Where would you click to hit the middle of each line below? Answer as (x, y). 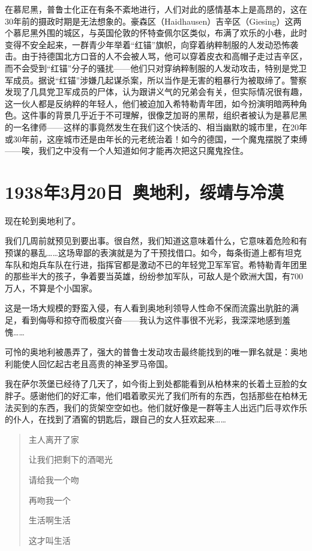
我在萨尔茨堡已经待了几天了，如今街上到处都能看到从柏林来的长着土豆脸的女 (156, 384)
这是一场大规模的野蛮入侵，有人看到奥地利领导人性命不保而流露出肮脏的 (148, 308)
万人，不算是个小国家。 (51, 288)
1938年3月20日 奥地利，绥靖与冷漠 (144, 191)
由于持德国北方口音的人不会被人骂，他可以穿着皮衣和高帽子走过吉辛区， (164, 56)
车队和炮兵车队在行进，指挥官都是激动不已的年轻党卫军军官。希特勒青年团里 (156, 264)
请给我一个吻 (54, 479)
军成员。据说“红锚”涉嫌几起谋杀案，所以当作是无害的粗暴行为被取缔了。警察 (156, 80)
